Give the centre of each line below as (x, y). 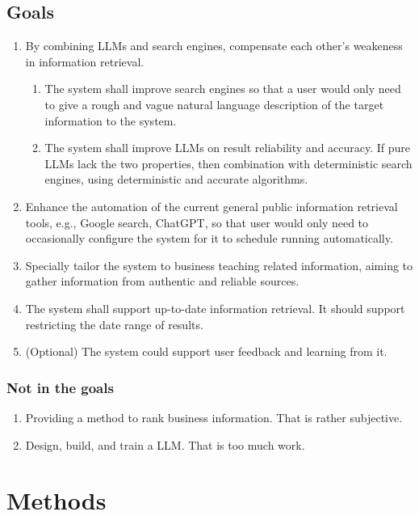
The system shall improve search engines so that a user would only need (223, 89)
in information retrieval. (85, 61)
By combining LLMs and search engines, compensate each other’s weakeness (214, 46)
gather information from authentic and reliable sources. (162, 281)
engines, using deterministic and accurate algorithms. (176, 179)
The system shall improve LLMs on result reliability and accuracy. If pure (228, 148)
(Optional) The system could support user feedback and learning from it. (206, 351)
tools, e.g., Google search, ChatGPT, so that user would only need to (197, 222)
